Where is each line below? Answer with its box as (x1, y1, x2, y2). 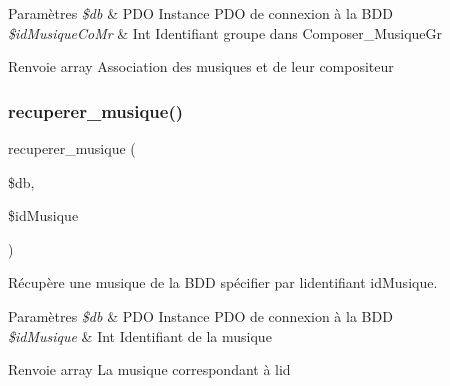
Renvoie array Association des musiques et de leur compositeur (8, 56, 394, 77)
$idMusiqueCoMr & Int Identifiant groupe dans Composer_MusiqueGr (8, 22, 443, 43)
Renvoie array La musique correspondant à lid (8, 359, 291, 380)
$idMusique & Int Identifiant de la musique (8, 325, 272, 346)
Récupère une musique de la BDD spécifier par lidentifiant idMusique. (8, 272, 438, 293)
